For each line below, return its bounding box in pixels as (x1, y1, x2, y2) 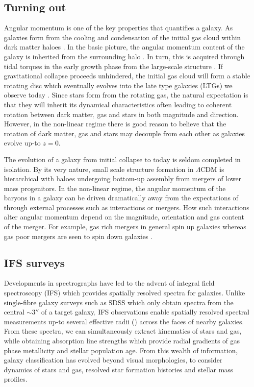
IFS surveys (4, 255, 65, 270)
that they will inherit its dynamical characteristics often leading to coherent (4, 99, 232, 109)
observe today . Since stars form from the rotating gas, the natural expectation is (4, 90, 249, 100)
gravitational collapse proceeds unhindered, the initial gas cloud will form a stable (4, 71, 251, 81)
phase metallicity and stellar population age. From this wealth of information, (4, 345, 238, 355)
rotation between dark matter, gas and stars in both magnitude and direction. (4, 109, 239, 119)
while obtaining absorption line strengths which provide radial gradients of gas (4, 336, 240, 346)
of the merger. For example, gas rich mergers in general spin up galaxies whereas (4, 221, 246, 232)
